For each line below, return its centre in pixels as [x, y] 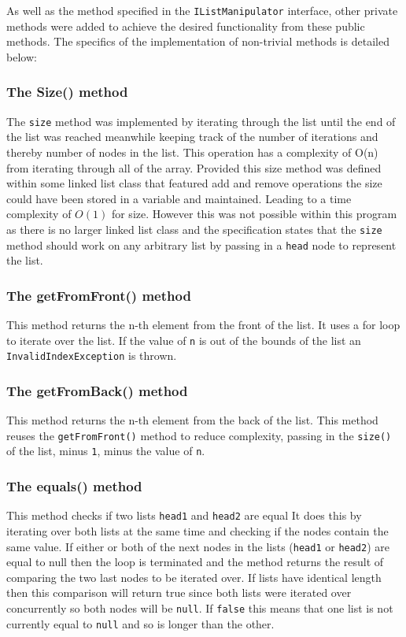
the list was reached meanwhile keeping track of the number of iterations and [192, 137]
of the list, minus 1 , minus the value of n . [106, 451]
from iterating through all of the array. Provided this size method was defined [194, 167]
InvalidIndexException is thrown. [92, 356]
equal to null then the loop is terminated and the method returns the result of [195, 562]
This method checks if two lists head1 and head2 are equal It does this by [184, 515]
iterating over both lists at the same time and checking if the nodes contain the [197, 530]
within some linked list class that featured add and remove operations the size [194, 183]
